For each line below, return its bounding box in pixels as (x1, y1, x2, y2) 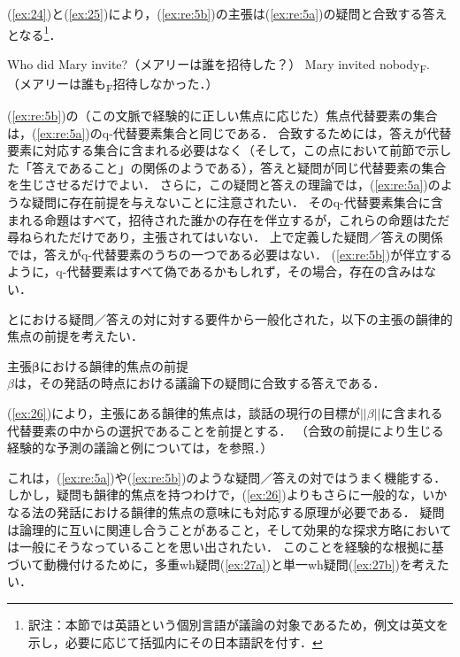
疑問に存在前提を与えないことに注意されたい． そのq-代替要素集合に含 (31, 193, 443, 212)
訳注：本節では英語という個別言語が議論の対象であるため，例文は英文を (27, 614, 448, 633)
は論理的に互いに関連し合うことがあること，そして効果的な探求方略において (7, 520, 452, 538)
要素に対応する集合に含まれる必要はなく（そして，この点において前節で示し (7, 141, 452, 159)
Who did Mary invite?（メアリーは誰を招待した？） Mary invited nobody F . (7, 54, 430, 75)
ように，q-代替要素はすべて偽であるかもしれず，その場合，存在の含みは (7, 262, 424, 281)
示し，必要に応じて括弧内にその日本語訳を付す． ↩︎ (27, 632, 323, 651)
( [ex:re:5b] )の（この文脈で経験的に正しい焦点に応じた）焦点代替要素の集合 (7, 106, 438, 125)
